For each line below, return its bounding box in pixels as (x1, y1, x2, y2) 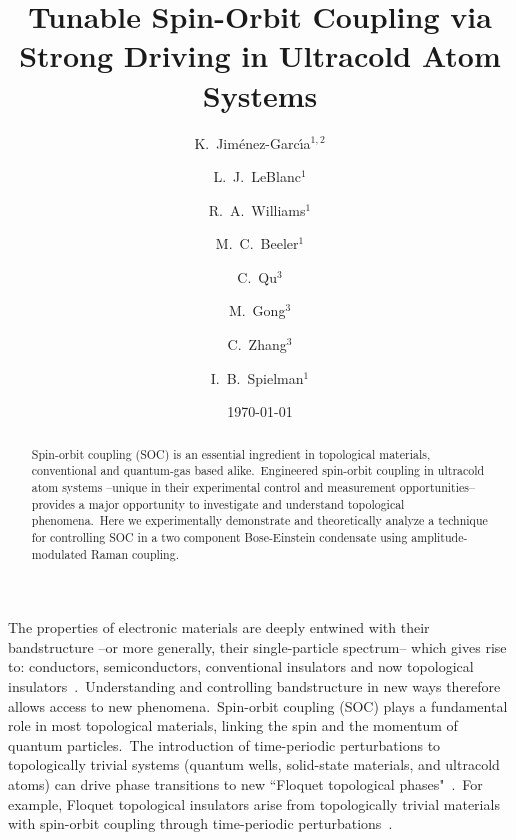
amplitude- (411, 528, 468, 545)
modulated (31, 545, 87, 562)
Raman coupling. (90, 545, 179, 562)
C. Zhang (227, 334, 287, 355)
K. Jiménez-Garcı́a (194, 132, 311, 153)
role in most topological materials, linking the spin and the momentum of (8, 715, 458, 736)
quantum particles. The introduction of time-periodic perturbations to (8, 734, 441, 755)
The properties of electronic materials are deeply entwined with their (8, 617, 430, 638)
